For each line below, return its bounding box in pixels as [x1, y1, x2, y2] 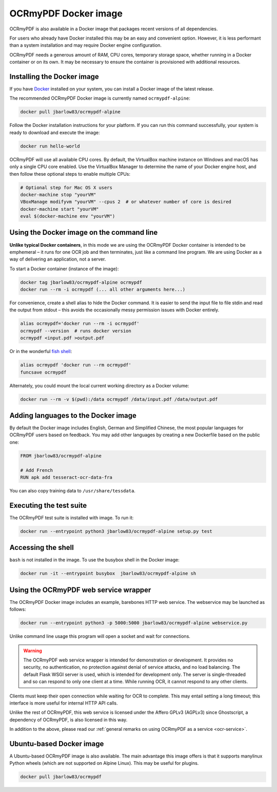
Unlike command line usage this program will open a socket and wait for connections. [9, 633, 191, 639]
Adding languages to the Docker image [9, 411, 137, 420]
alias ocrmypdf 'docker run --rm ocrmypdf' [20, 362, 132, 368]
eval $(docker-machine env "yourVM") [20, 213, 115, 219]
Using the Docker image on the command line [9, 228, 158, 237]
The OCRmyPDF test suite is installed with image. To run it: [9, 514, 134, 521]
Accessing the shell [9, 543, 74, 552]
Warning [23, 648, 42, 654]
